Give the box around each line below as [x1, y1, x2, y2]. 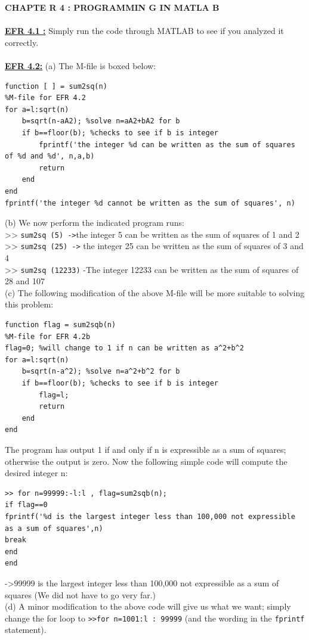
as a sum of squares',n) [5, 524, 103, 533]
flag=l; [39, 390, 69, 399]
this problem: [5, 298, 54, 310]
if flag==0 [5, 501, 48, 509]
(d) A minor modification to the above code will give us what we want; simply [5, 600, 291, 613]
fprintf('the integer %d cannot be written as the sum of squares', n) [5, 198, 295, 207]
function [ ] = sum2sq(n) [5, 82, 107, 91]
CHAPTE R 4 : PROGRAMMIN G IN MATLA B [5, 1, 220, 13]
